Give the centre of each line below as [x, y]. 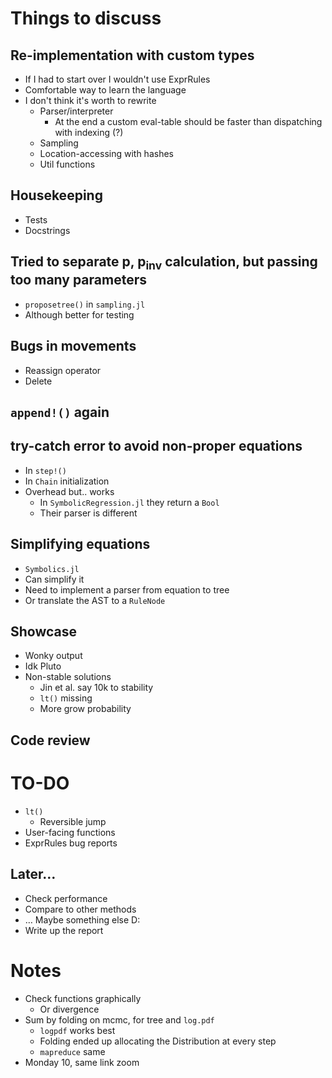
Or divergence [69, 1009]
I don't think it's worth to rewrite [90, 100]
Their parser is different [88, 513]
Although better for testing [79, 314]
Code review [50, 740]
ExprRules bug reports [71, 843]
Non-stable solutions [68, 677]
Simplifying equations [80, 544]
